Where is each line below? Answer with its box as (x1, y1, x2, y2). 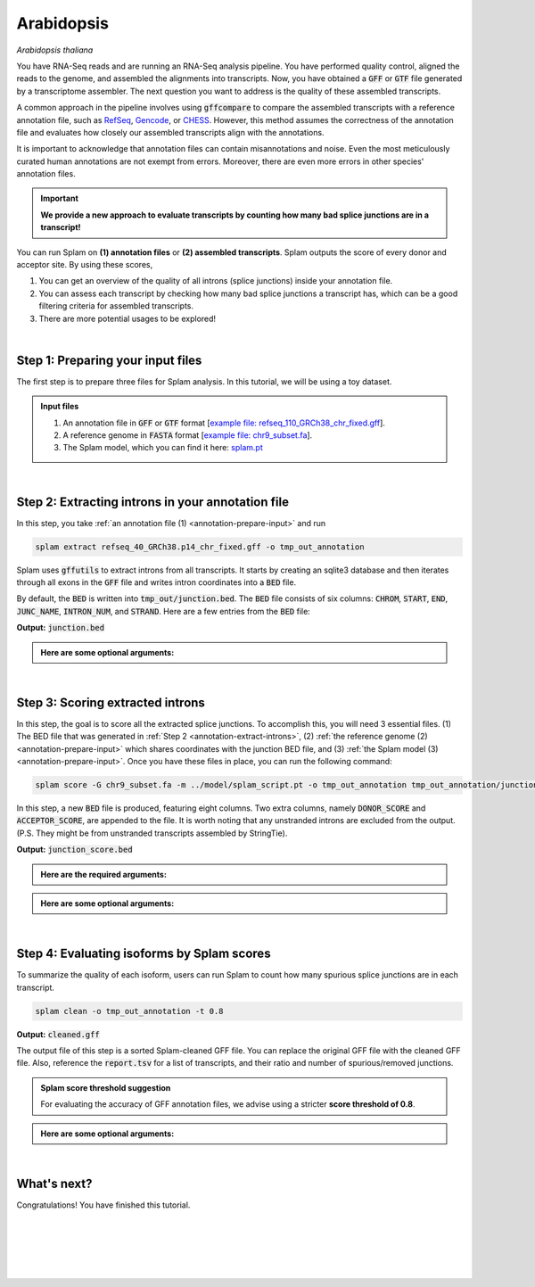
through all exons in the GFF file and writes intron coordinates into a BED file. (16, 577, 297, 588)
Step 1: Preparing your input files (16, 352, 202, 367)
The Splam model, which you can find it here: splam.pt (62, 442, 263, 453)
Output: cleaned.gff (16, 1028, 100, 1039)
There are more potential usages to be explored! (38, 313, 217, 324)
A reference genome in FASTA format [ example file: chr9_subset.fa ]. (62, 430, 313, 441)
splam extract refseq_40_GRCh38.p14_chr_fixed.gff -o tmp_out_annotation (35, 541, 365, 552)
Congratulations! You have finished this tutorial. (16, 1200, 191, 1210)
